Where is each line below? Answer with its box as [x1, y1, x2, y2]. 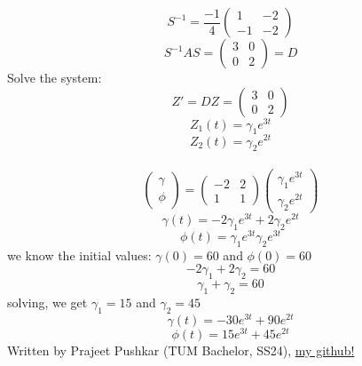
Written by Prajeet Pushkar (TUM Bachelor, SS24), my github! [7, 340, 355, 359]
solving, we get [7, 292, 88, 311]
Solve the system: [7, 68, 102, 86]
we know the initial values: [7, 245, 152, 264]
